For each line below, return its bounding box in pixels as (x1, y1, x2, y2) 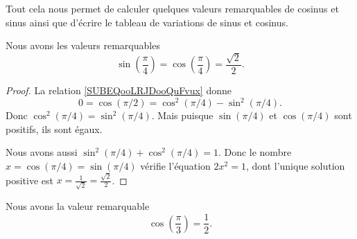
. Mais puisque (151, 108, 214, 123)
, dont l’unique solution (245, 158, 345, 172)
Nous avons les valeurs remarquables (6, 38, 160, 53)
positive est (6, 172, 53, 187)
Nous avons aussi (6, 145, 78, 159)
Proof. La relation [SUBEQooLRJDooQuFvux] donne (6, 83, 232, 98)
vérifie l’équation (140, 158, 211, 172)
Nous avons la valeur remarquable (6, 198, 150, 213)
